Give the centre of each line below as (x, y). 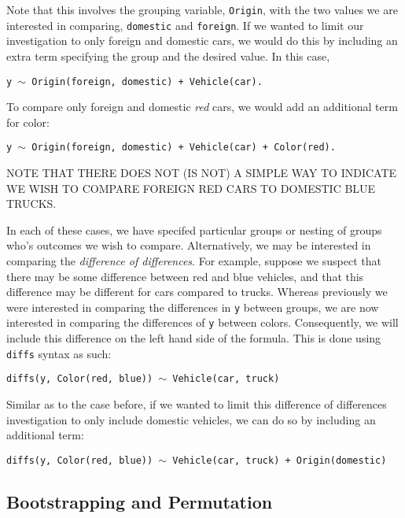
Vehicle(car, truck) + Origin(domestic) (280, 460)
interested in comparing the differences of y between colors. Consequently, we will (202, 322)
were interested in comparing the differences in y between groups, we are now (193, 307)
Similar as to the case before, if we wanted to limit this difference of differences (197, 403)
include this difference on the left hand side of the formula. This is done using (194, 338)
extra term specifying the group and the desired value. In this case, (168, 55)
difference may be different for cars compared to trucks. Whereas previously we (197, 292)
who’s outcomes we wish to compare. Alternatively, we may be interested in (189, 245)
